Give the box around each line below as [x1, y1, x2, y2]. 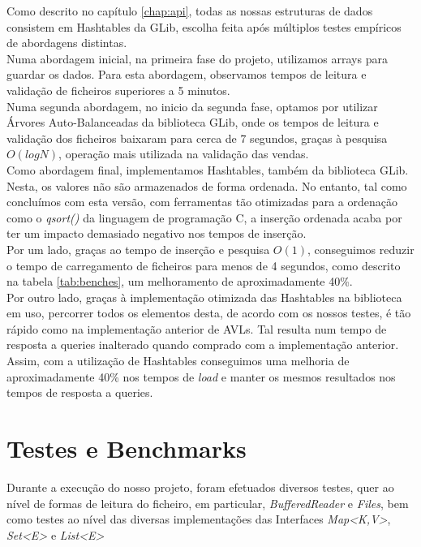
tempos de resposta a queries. [6, 384, 153, 401]
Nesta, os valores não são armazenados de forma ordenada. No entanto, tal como [6, 177, 407, 194]
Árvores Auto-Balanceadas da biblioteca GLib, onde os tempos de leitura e [6, 114, 379, 131]
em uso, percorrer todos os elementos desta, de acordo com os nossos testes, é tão [6, 304, 411, 321]
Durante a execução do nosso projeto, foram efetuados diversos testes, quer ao [6, 478, 394, 495]
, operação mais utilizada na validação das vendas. [58, 145, 309, 162]
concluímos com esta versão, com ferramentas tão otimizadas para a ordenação [6, 193, 397, 210]
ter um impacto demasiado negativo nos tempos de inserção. [6, 225, 307, 242]
